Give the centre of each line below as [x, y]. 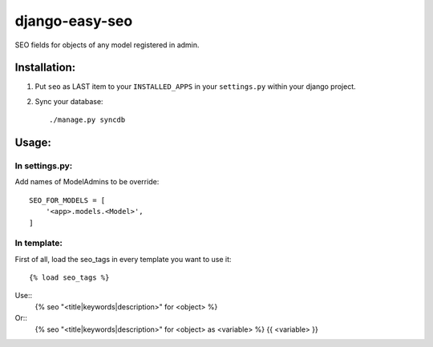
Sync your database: [69, 101]
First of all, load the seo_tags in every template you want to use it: [123, 259]
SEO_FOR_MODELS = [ [67, 200]
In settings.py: [44, 166]
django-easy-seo [74, 21]
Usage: [33, 143]
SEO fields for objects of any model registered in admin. [107, 45]
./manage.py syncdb [87, 120]
